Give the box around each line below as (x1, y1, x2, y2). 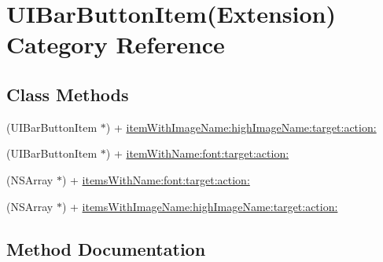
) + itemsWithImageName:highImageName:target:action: (61, 198, 338, 214)
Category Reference (6, 28, 225, 60)
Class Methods (6, 82, 129, 106)
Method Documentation (6, 236, 206, 260)
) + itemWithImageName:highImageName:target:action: (105, 118, 377, 135)
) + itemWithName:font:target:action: (105, 145, 289, 162)
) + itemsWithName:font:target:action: (61, 171, 250, 187)
